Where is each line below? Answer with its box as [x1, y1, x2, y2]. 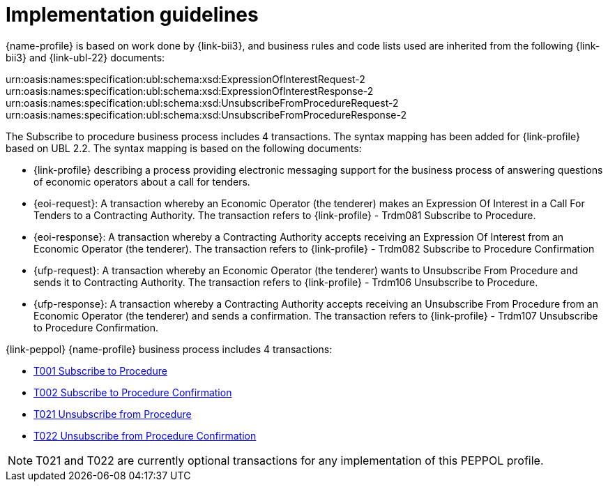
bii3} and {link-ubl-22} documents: [6, 51, 165, 63]
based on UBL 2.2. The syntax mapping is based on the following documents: [6, 142, 362, 154]
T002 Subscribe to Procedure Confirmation [33, 386, 232, 398]
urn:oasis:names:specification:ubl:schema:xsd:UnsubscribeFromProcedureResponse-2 [6, 108, 406, 121]
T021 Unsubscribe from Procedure [33, 407, 192, 420]
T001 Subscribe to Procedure [33, 364, 167, 377]
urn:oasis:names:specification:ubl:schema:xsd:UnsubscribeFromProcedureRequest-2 [6, 96, 399, 109]
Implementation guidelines [6, 3, 259, 27]
